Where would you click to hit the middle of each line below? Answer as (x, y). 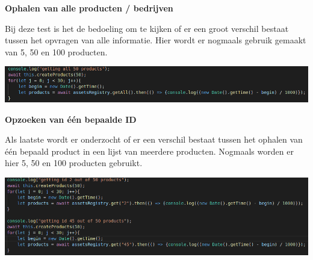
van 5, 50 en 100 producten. (56, 51)
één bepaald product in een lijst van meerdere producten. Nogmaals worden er (149, 151)
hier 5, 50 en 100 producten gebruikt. (74, 163)
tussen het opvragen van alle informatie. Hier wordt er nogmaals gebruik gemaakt (156, 40)
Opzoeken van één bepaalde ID (71, 119)
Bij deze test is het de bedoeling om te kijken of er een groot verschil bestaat (147, 28)
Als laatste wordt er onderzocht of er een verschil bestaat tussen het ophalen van (154, 139)
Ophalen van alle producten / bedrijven (89, 8)
